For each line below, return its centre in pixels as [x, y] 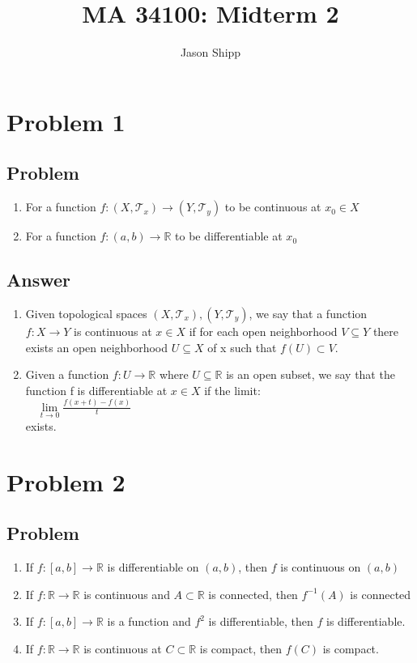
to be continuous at [273, 207]
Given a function [67, 374]
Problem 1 [66, 121]
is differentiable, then [261, 621]
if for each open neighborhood [263, 331]
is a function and [149, 621]
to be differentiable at [229, 236]
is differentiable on [153, 566]
